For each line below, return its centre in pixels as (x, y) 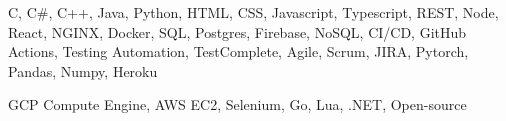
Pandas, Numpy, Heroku (83, 70)
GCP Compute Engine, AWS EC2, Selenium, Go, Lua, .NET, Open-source (237, 104)
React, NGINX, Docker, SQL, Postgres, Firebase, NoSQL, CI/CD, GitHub (237, 31)
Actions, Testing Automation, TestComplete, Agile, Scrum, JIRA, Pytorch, (238, 51)
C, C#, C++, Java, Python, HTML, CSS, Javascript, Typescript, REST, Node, (253, 12)
